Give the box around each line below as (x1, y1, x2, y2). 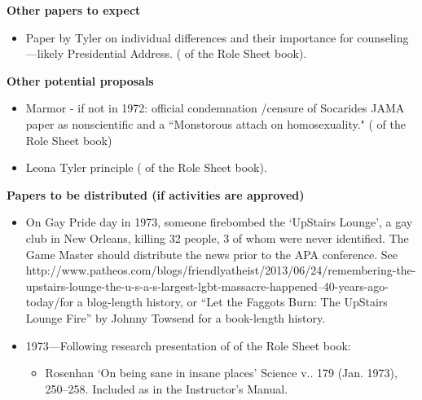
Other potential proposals (7, 72, 154, 89)
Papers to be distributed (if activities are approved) (7, 186, 305, 203)
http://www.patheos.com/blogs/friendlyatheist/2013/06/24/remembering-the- (25, 262, 416, 279)
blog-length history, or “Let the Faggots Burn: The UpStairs (86, 293, 388, 310)
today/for (25, 293, 74, 310)
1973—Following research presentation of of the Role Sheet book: (25, 336, 351, 354)
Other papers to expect (7, 2, 141, 18)
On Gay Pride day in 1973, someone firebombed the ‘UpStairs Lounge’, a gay (25, 213, 413, 231)
